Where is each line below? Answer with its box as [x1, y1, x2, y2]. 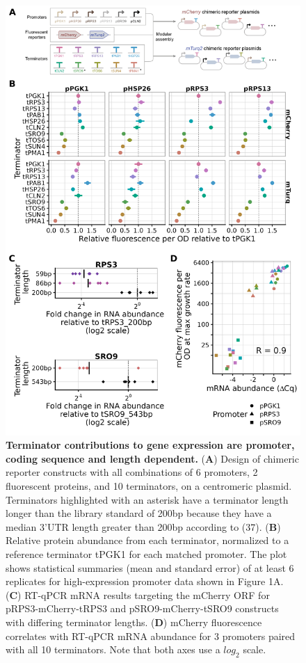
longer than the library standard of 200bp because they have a [6, 506, 272, 520]
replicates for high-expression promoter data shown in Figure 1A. [6, 574, 284, 589]
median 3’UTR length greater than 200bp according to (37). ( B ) [6, 519, 281, 534]
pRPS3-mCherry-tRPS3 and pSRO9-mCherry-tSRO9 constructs [6, 601, 279, 616]
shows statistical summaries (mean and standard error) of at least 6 [6, 560, 294, 575]
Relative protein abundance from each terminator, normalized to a [6, 533, 289, 548]
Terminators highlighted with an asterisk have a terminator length [6, 492, 289, 506]
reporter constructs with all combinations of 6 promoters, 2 [6, 465, 258, 479]
